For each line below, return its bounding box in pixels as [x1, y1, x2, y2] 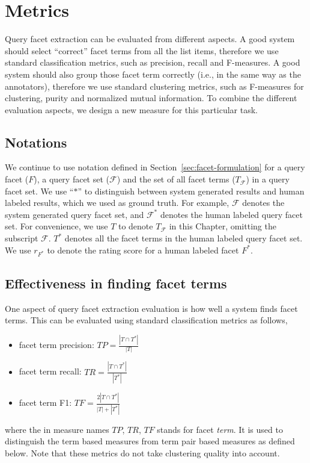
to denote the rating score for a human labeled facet [47, 243, 239, 256]
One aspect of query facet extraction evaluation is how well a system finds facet [5, 302, 298, 314]
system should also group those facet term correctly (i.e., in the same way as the [5, 67, 301, 80]
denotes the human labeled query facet [160, 208, 303, 220]
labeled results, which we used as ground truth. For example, [5, 196, 229, 209]
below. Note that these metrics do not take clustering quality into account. [5, 446, 280, 459]
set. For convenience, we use [5, 220, 108, 232]
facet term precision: [19, 338, 94, 351]
